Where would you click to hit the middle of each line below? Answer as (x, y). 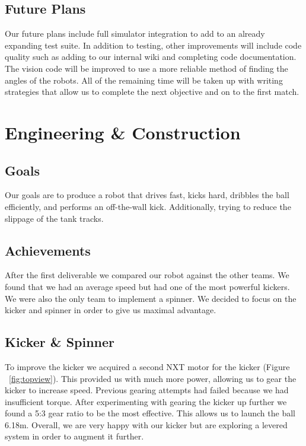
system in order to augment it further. (74, 436)
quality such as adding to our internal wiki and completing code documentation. (151, 57)
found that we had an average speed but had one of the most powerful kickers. (147, 286)
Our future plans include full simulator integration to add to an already (135, 34)
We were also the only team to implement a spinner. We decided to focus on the (151, 298)
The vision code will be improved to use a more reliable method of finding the (146, 68)
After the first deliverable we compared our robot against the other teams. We (147, 275)
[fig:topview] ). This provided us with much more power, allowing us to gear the (153, 378)
